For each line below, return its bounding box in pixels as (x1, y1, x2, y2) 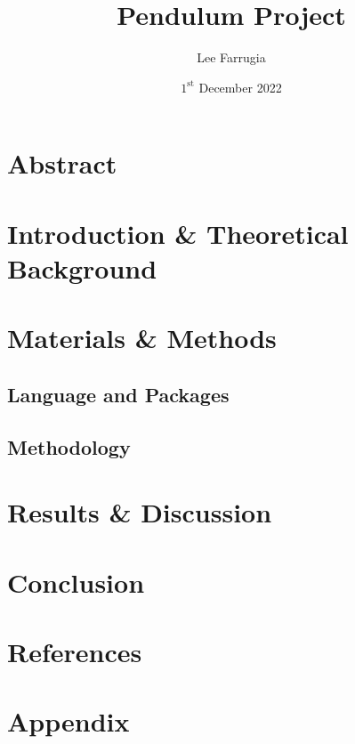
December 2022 (198, 77, 282, 96)
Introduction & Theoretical (7, 214, 349, 251)
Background (7, 249, 157, 286)
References (7, 633, 142, 669)
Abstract (7, 145, 117, 182)
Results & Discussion (7, 494, 272, 530)
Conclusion (7, 563, 145, 600)
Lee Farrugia (197, 48, 266, 67)
